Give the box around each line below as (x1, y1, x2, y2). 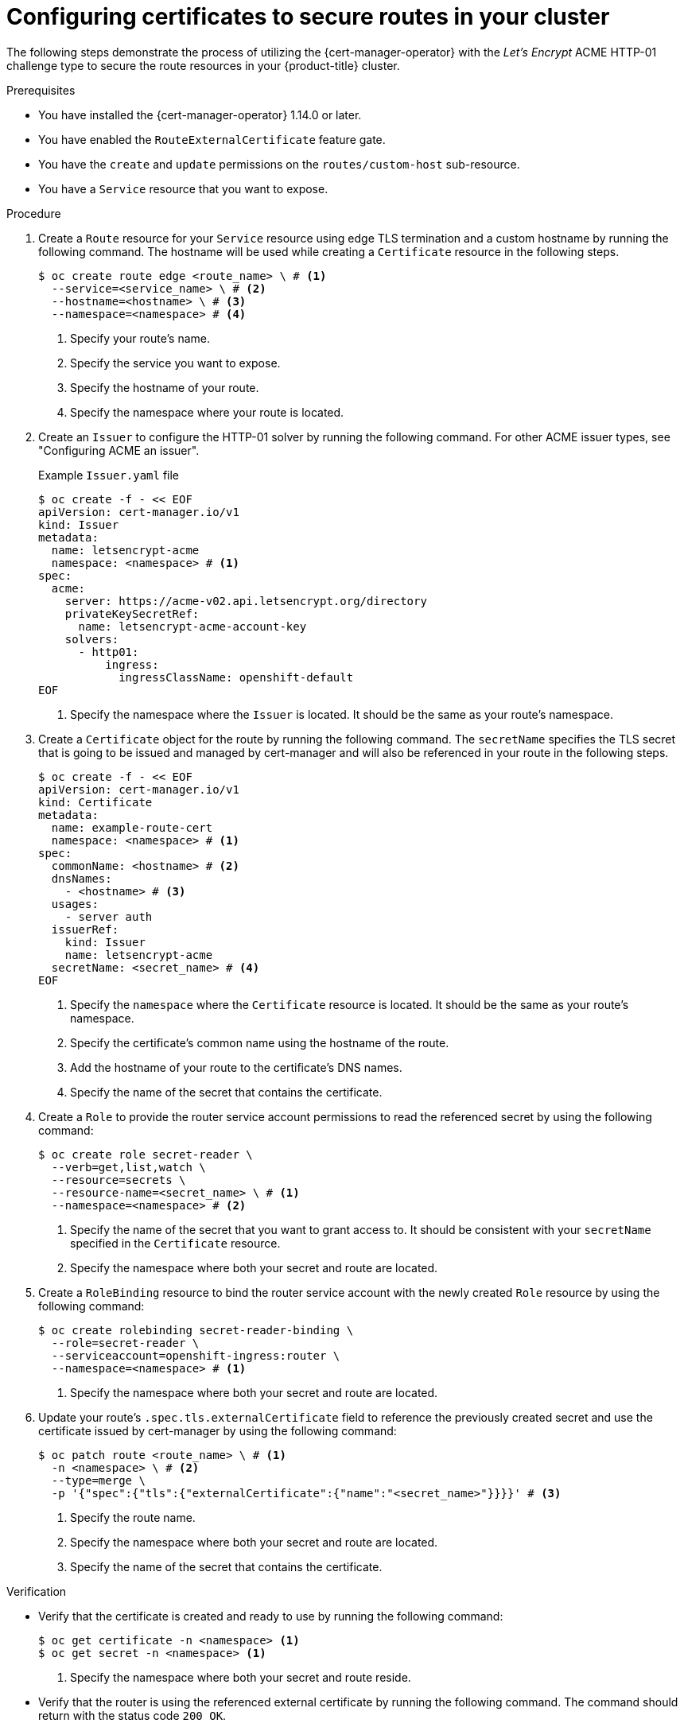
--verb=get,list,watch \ (51, 1160, 206, 1174)
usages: (51, 897, 99, 910)
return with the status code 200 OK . (38, 1708, 227, 1722)
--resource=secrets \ (51, 1173, 186, 1186)
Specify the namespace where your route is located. (70, 405, 344, 419)
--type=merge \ (51, 1473, 146, 1487)
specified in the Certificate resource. (70, 1236, 281, 1250)
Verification (6, 1584, 67, 1598)
